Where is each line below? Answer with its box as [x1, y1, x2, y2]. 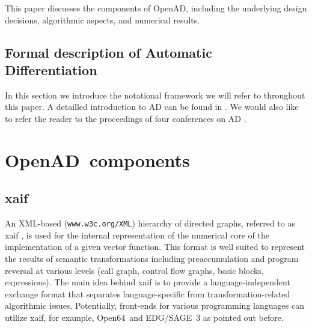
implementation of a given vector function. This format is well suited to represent [5, 240, 305, 253]
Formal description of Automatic [5, 43, 212, 61]
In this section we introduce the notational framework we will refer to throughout [5, 88, 305, 101]
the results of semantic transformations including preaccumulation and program [5, 252, 299, 264]
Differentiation [5, 60, 97, 79]
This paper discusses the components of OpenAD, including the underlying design [5, 2, 307, 14]
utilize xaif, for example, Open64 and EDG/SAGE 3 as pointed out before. [5, 311, 284, 323]
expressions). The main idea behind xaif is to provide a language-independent [5, 276, 290, 288]
